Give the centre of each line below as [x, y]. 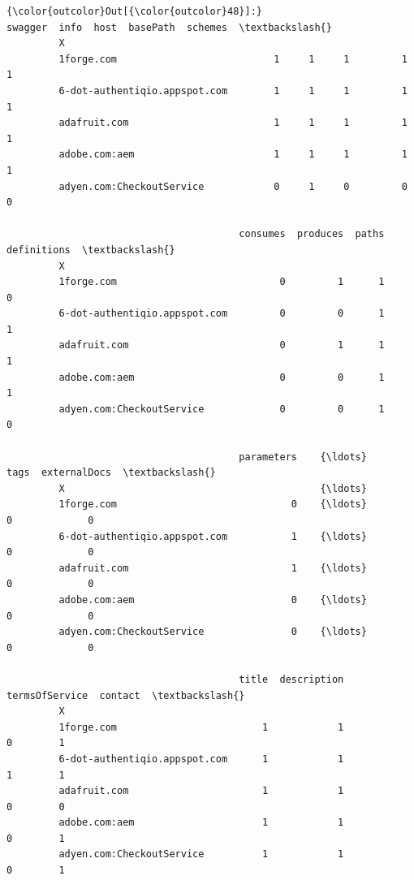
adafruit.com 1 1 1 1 [233, 123]
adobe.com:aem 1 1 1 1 [233, 155]
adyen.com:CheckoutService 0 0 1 [222, 409]
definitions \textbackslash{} [91, 250]
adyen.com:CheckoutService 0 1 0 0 [233, 186]
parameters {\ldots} [303, 457]
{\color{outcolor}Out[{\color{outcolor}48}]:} [134, 11]
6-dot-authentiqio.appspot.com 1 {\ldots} [213, 536]
